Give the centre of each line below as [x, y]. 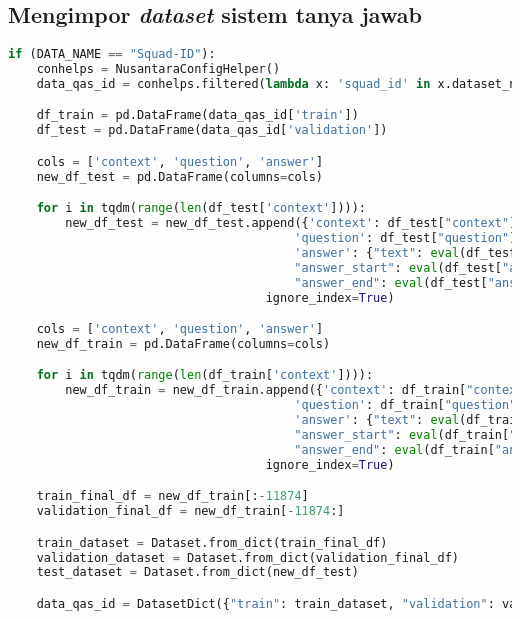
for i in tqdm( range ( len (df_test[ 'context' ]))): [201, 208]
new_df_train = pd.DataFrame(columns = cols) [183, 343]
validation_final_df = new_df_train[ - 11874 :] [190, 511]
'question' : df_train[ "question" [405, 405]
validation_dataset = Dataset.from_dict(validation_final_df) [248, 557]
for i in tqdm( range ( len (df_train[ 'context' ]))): [205, 375]
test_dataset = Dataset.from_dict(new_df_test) [197, 572]
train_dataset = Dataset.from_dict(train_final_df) [212, 542]
